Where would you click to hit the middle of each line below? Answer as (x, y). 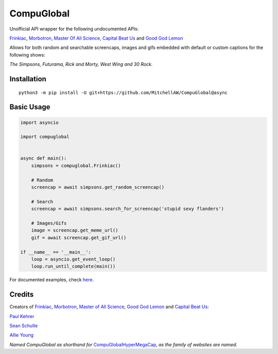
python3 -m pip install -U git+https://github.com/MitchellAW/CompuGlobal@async (123, 92)
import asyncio (39, 122)
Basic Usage (30, 107)
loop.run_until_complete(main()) (73, 267)
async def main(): (44, 158)
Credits (22, 295)
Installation (28, 79)
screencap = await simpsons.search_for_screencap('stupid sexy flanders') (127, 209)
